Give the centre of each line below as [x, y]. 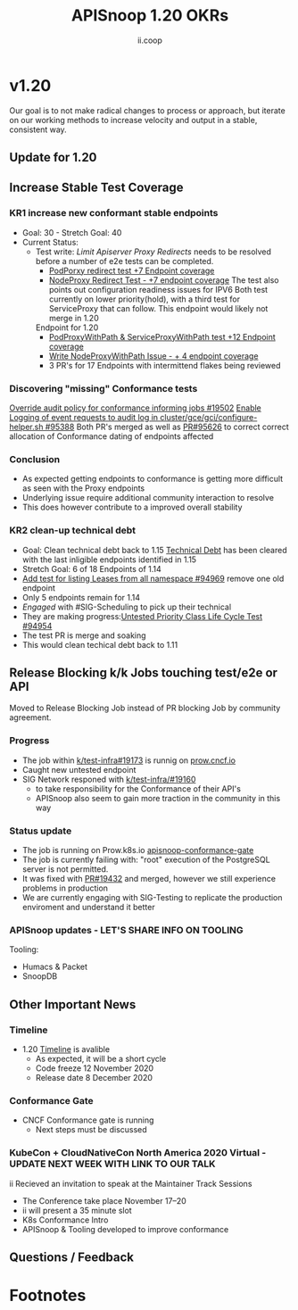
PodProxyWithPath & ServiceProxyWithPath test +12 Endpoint [162, 336]
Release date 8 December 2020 [94, 1078]
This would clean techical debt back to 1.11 [100, 644]
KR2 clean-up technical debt [73, 530]
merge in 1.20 [74, 318]
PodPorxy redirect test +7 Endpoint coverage [132, 270]
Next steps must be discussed [91, 1130]
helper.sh [26, 427]
